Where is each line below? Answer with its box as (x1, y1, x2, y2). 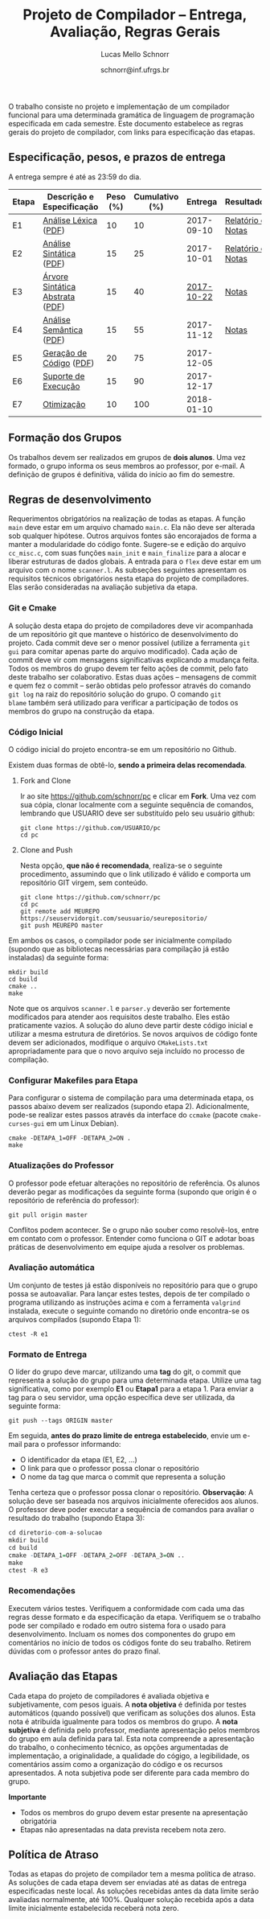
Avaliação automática (8, 1262, 95, 1273)
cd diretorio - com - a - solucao (8, 1529, 103, 1537)
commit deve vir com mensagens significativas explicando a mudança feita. (8, 655, 260, 664)
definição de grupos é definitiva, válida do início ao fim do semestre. (8, 469, 235, 479)
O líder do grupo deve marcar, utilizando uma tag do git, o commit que (8, 1367, 241, 1377)
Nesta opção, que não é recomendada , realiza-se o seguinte (19, 861, 223, 870)
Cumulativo (133, 191, 179, 202)
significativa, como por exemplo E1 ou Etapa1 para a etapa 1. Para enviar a (8, 1384, 255, 1394)
